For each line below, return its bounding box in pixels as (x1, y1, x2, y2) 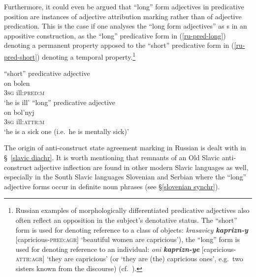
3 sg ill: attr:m (4, 116, 45, 127)
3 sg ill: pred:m (4, 87, 45, 98)
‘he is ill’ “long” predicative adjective (4, 97, 116, 107)
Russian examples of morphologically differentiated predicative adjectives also (15, 205, 250, 215)
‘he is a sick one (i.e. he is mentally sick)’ (4, 126, 129, 136)
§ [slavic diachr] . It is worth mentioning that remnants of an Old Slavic (4, 152, 220, 162)
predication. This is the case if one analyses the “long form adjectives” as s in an (4, 21, 247, 31)
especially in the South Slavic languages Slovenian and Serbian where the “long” (4, 172, 247, 182)
